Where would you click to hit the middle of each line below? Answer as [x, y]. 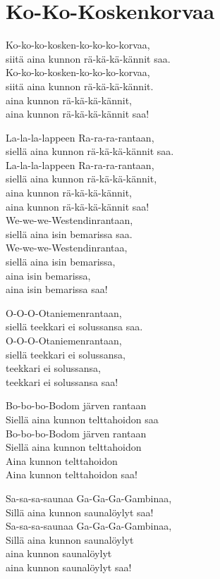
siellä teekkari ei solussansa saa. [74, 326]
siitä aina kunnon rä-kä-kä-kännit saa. [88, 58]
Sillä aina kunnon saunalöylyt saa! [80, 512]
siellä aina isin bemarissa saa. [69, 234]
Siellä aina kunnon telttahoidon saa [82, 419]
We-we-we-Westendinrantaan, [69, 220]
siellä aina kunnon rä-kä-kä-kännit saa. [90, 151]
